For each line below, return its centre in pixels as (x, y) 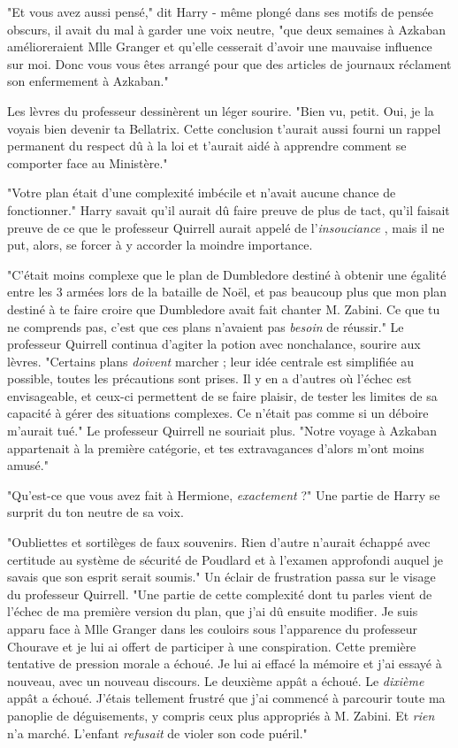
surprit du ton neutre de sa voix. (95, 512)
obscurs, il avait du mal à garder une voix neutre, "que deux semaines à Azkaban (227, 29)
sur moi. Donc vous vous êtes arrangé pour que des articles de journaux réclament (229, 63)
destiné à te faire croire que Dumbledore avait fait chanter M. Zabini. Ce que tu (224, 308)
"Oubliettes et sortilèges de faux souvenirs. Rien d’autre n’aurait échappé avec (219, 542)
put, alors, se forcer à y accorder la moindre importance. (160, 245)
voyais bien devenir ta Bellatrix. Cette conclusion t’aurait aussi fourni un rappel (224, 128)
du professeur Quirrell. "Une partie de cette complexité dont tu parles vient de (220, 594)
